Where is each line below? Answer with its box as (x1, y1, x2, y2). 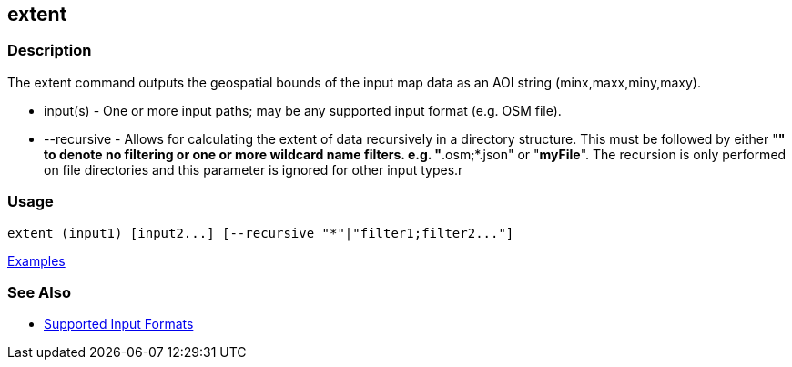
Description (7, 41, 92, 60)
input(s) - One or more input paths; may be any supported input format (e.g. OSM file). (44, 102, 562, 118)
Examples (7, 252, 66, 269)
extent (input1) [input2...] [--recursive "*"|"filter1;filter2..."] (7, 225, 514, 240)
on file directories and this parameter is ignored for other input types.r (44, 161, 463, 178)
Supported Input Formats (44, 316, 194, 332)
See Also (7, 282, 71, 301)
